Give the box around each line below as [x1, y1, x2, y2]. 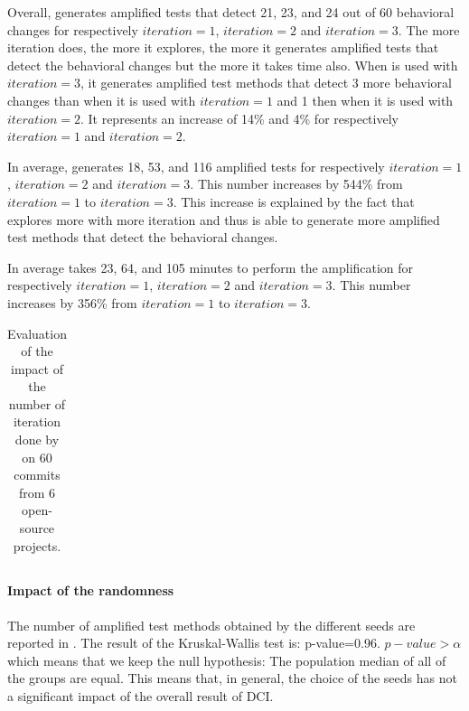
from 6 [18, 482, 56, 501]
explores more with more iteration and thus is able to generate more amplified [7, 210, 440, 229]
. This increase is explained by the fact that [173, 192, 415, 210]
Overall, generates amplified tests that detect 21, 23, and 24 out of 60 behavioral [7, 3, 455, 21]
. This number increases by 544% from [190, 174, 403, 193]
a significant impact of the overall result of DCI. [7, 686, 274, 705]
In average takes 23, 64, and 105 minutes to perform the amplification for [7, 257, 414, 276]
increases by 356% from [7, 293, 137, 312]
